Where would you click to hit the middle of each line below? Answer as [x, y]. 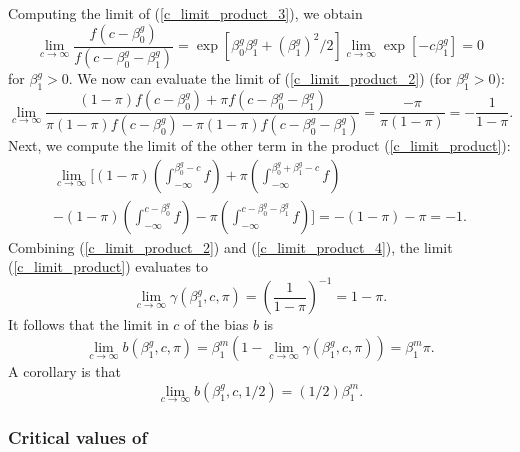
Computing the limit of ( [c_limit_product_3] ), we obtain [185, 13]
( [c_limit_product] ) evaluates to [108, 266]
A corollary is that [64, 371]
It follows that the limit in [88, 324]
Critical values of [78, 436]
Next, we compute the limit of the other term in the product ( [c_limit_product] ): [259, 145]
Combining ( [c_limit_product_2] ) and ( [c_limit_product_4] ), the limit [230, 246]
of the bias [216, 324]
